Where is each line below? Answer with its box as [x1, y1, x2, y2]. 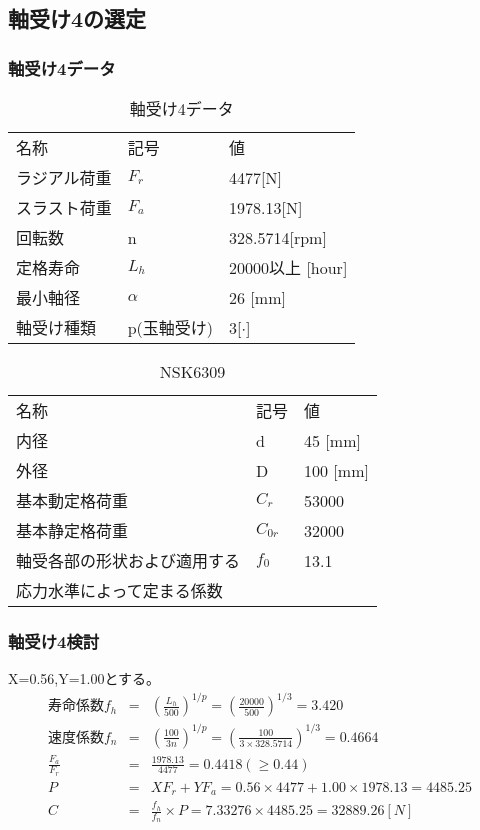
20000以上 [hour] [229, 256, 348, 279]
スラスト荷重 [16, 196, 112, 219]
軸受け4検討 [8, 628, 100, 653]
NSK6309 [159, 360, 226, 383]
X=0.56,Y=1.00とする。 [8, 668, 161, 689]
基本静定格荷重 [16, 519, 129, 542]
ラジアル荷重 [16, 166, 112, 189]
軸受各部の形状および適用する [16, 549, 241, 572]
